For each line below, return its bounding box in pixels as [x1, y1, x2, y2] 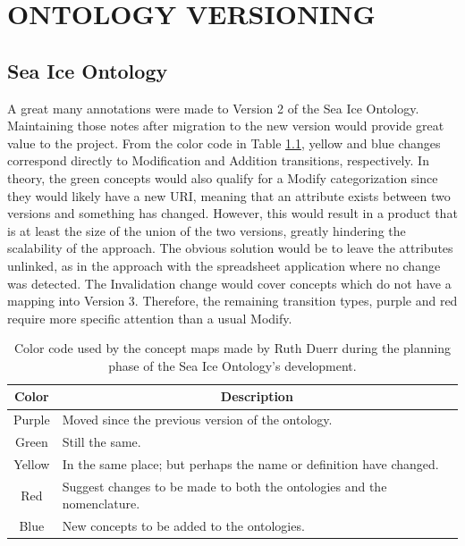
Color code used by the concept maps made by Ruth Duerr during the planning [14, 339, 451, 357]
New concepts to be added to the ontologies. [62, 517, 305, 535]
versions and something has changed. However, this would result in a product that [7, 204, 458, 223]
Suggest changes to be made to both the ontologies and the [62, 476, 387, 495]
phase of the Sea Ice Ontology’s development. [108, 356, 357, 374]
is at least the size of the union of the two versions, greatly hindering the [7, 221, 406, 239]
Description [220, 387, 293, 406]
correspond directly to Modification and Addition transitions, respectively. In [7, 151, 429, 170]
